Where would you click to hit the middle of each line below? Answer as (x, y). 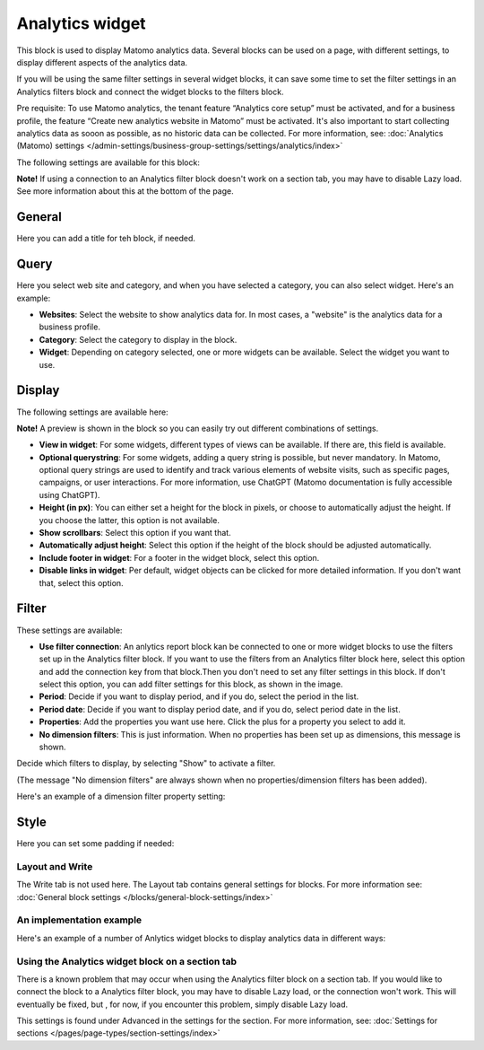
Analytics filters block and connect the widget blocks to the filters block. (150, 92)
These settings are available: (69, 630)
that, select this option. (82, 582)
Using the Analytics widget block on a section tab (127, 961)
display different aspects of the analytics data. (102, 62)
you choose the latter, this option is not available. (129, 520)
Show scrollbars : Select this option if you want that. (135, 533)
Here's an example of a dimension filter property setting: (121, 796)
